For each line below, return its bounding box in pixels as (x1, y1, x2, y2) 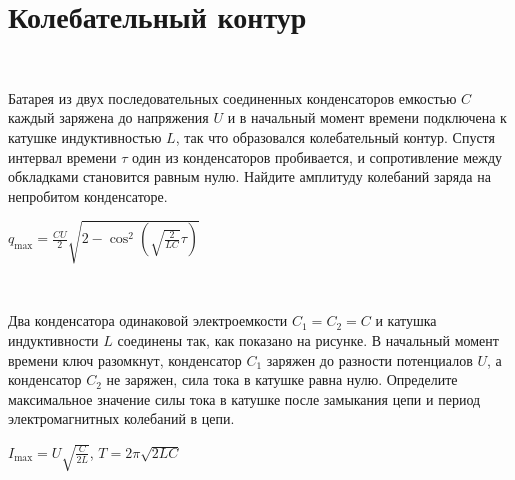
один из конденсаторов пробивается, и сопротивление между (132, 146, 503, 167)
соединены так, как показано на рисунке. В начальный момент (117, 330, 499, 351)
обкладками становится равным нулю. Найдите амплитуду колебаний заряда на (8, 166, 491, 187)
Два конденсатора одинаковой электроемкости (8, 310, 288, 331)
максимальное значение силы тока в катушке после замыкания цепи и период (8, 388, 481, 409)
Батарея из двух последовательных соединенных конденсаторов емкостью (8, 87, 457, 108)
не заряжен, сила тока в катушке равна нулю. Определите (106, 369, 458, 390)
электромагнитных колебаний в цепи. (8, 408, 235, 429)
